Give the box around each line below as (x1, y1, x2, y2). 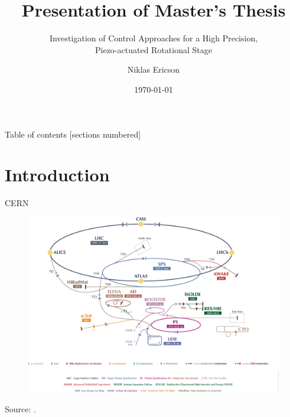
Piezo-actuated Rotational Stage (95, 43, 212, 56)
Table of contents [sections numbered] (5, 128, 141, 140)
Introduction (5, 162, 110, 187)
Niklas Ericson (127, 63, 180, 76)
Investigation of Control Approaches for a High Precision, (49, 32, 258, 44)
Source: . (5, 402, 36, 415)
